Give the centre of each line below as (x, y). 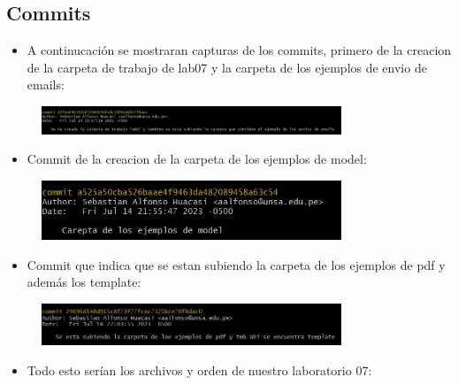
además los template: (84, 282)
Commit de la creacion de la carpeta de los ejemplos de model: (197, 159)
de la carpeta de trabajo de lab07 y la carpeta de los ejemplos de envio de (227, 67)
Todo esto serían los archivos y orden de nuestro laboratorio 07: (199, 370)
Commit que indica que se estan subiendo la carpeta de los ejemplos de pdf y (236, 264)
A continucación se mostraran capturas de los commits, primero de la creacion (239, 50)
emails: (46, 85)
